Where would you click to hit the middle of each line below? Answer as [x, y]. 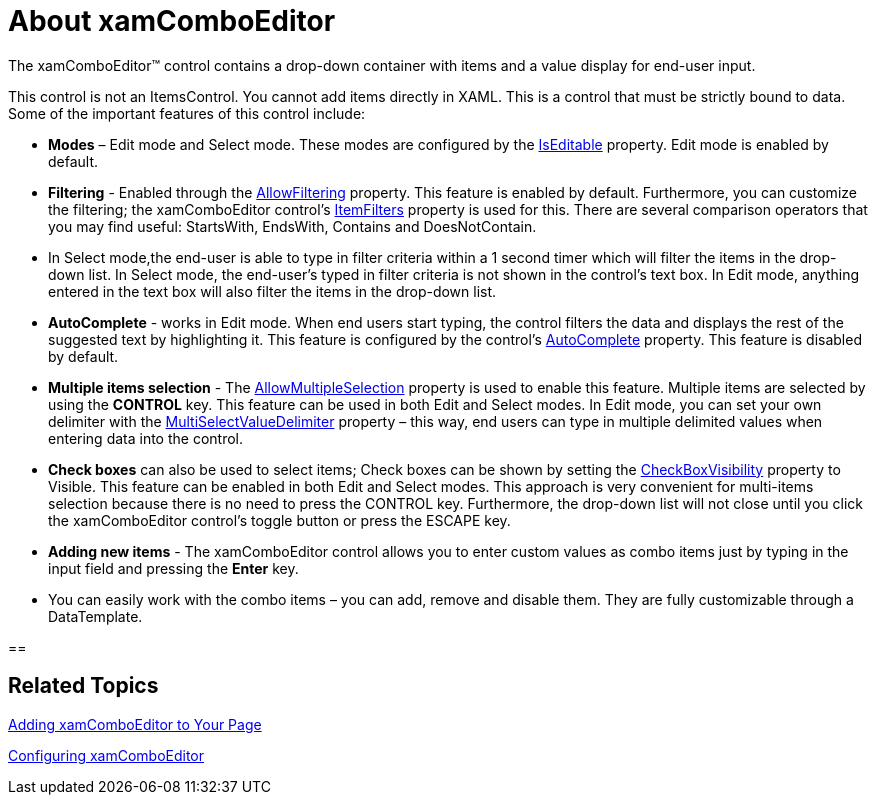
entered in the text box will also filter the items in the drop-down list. [272, 291]
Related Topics [83, 686]
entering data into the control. [146, 438]
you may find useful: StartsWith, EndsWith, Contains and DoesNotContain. [292, 226]
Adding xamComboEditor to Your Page [135, 724]
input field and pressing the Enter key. [173, 568]
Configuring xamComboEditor [106, 755]
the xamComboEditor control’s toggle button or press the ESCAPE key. [279, 520]
